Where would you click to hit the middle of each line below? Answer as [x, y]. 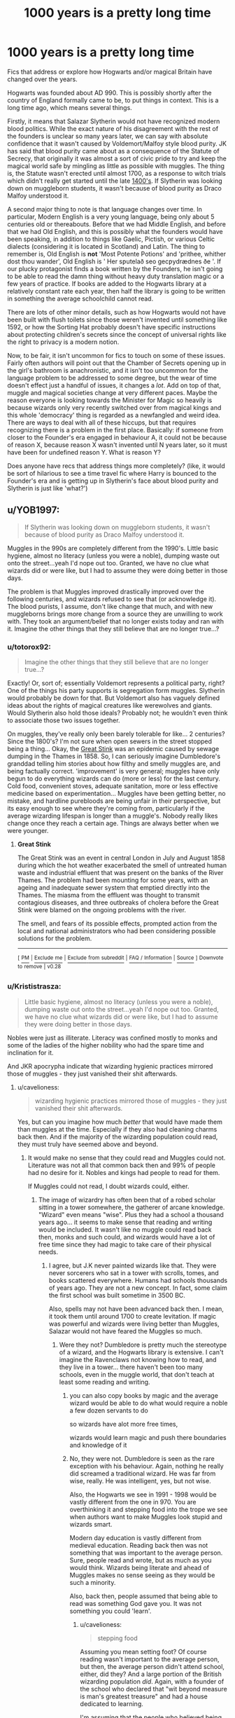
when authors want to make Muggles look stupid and [146, 1517]
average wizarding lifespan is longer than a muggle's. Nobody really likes [113, 816]
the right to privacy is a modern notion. [63, 342]
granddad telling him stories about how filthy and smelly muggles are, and [114, 764]
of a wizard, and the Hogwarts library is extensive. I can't [141, 1352]
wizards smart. [91, 1524]
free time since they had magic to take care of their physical [125, 1244]
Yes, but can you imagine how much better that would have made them [120, 1122]
